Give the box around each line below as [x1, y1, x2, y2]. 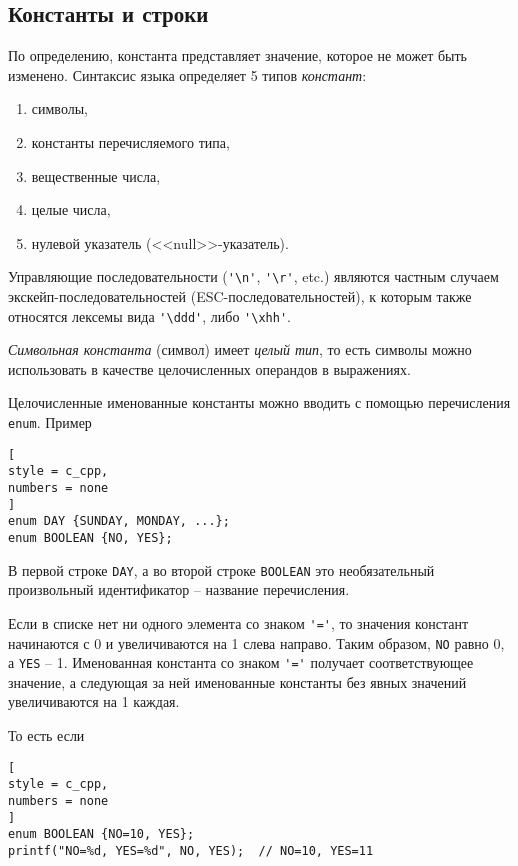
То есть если [8, 725, 85, 746]
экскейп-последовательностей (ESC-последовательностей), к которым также [8, 286, 472, 307]
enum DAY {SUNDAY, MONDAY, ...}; [8, 514, 230, 529]
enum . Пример [8, 412, 92, 433]
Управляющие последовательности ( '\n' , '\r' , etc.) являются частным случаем [8, 266, 499, 287]
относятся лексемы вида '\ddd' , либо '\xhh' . [8, 305, 291, 326]
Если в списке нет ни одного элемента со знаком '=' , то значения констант [8, 612, 469, 633]
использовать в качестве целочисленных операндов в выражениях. [8, 358, 411, 379]
